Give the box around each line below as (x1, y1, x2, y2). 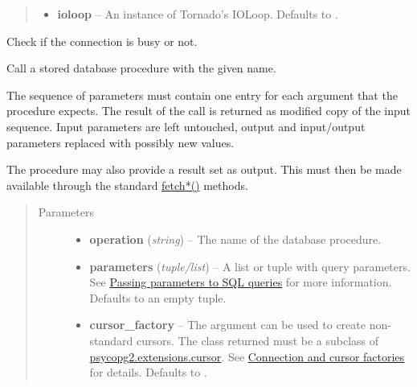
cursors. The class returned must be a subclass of (137, 331, 379, 348)
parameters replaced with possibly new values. (6, 134, 235, 150)
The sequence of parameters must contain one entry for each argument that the (6, 86, 398, 103)
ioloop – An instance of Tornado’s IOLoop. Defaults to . (57, 6, 338, 22)
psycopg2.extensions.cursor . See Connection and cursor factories (89, 348, 405, 364)
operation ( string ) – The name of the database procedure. (89, 230, 382, 247)
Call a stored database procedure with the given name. (6, 60, 276, 76)
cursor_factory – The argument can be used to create (89, 316, 366, 333)
